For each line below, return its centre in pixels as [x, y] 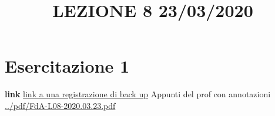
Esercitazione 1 [67, 66]
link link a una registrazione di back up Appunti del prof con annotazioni [138, 94]
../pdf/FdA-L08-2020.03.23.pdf [60, 105]
